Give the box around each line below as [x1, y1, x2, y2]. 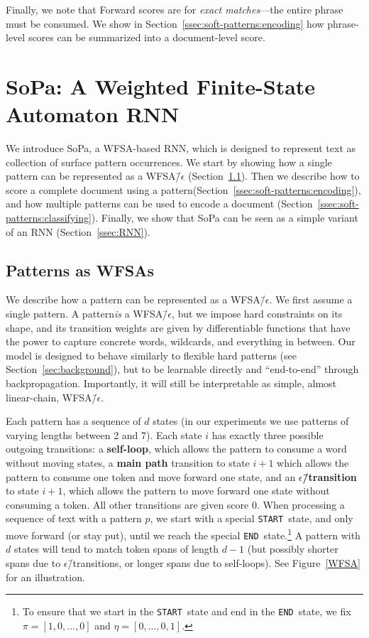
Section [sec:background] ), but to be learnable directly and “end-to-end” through [6, 362, 359, 377]
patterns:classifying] [6, 210, 92, 225]
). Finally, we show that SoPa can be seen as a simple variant [91, 210, 358, 225]
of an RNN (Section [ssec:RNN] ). [6, 224, 150, 239]
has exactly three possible [211, 427, 324, 442]
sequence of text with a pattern [6, 511, 142, 526]
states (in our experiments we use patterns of [153, 413, 349, 428]
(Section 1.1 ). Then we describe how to [187, 168, 360, 183]
